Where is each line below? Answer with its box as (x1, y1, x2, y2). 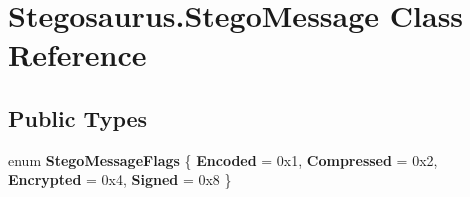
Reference (8, 34, 147, 75)
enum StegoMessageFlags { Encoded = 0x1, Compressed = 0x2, (8, 149, 438, 170)
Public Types (8, 102, 148, 133)
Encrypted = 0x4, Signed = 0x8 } (8, 169, 232, 190)
